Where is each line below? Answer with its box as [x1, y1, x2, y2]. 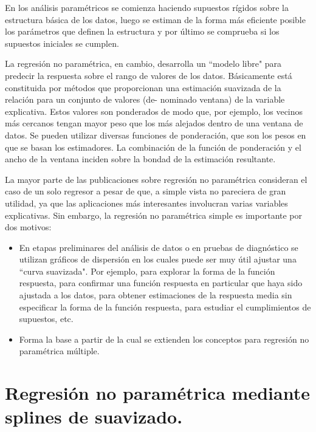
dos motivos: [5, 221, 52, 233]
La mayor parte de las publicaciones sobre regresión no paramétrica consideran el [5, 173, 307, 185]
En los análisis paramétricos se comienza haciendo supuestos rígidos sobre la [5, 1, 289, 13]
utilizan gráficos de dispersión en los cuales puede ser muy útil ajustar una [19, 253, 297, 266]
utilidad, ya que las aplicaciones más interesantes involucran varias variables [5, 196, 288, 209]
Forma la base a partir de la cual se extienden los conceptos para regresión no [19, 332, 309, 345]
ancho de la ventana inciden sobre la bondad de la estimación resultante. [5, 153, 276, 165]
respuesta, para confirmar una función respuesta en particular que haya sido [19, 276, 303, 289]
